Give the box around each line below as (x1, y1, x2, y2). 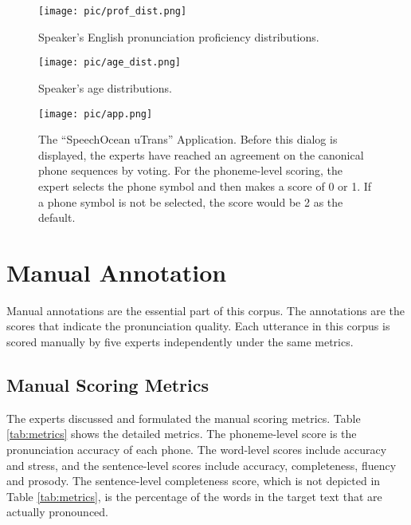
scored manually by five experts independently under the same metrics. (6, 334, 354, 350)
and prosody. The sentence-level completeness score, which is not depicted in (6, 472, 381, 489)
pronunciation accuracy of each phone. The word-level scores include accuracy (6, 441, 387, 458)
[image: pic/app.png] (38, 108, 153, 120)
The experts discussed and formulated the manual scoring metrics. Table (6, 409, 361, 426)
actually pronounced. (6, 503, 109, 520)
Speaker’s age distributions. (38, 79, 172, 96)
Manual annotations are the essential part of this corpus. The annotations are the (6, 302, 405, 318)
